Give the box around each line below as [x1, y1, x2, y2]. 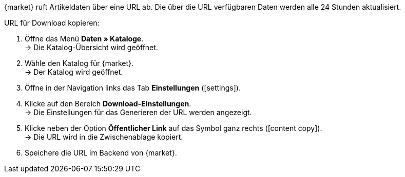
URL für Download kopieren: [4, 18, 100, 27]
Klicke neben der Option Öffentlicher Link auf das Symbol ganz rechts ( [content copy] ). [25, 124, 322, 132]
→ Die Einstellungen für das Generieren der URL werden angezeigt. [25, 108, 252, 117]
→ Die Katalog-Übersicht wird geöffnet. [25, 43, 158, 52]
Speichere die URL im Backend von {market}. [25, 148, 177, 157]
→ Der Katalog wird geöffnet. [25, 68, 123, 76]
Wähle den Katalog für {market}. [25, 59, 134, 68]
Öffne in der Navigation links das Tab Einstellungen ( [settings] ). [25, 83, 241, 92]
